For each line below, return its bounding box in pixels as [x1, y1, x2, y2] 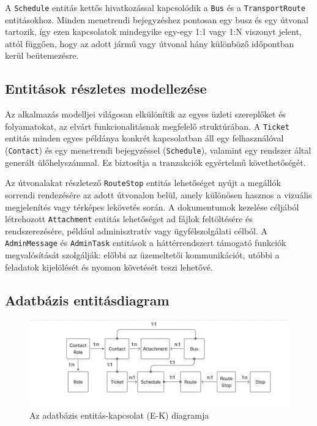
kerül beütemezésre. [5, 49, 79, 62]
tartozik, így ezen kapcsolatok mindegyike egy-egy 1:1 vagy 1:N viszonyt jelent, [5, 25, 302, 38]
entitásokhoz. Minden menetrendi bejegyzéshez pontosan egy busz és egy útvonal [5, 13, 308, 26]
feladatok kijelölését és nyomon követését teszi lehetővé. [5, 260, 213, 273]
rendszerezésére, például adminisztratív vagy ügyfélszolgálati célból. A [5, 224, 268, 237]
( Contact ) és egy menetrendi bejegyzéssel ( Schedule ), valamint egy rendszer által [5, 144, 311, 157]
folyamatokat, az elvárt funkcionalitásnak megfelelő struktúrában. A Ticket [5, 119, 289, 132]
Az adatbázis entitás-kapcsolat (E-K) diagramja [29, 408, 209, 421]
